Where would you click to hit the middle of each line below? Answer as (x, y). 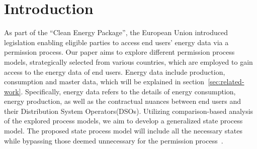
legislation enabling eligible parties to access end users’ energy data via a (116, 42)
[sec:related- (226, 82)
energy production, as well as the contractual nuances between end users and (123, 101)
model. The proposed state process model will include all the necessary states (123, 131)
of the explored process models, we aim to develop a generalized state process (123, 121)
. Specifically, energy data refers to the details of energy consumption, (128, 91)
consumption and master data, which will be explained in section (104, 82)
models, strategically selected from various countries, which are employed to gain (128, 61)
